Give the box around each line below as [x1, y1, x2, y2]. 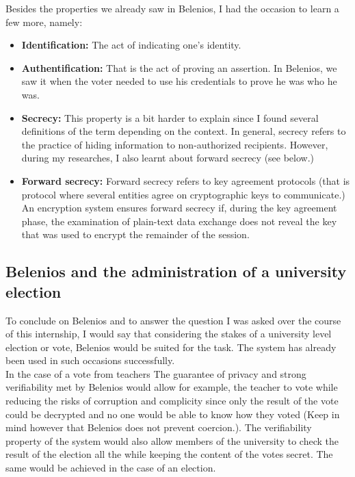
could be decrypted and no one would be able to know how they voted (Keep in [5, 407, 340, 421]
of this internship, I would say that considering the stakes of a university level [5, 326, 332, 341]
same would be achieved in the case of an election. [5, 461, 216, 475]
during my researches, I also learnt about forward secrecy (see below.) [21, 151, 315, 165]
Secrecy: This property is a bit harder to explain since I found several [21, 110, 319, 125]
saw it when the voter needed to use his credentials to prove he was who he [21, 74, 337, 88]
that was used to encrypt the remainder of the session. [21, 227, 250, 242]
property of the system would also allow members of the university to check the [5, 433, 339, 448]
